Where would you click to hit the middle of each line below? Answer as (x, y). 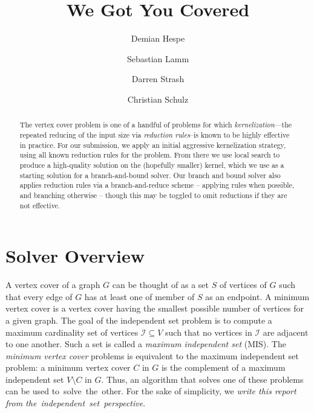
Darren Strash (158, 79)
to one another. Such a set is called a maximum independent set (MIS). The (146, 344)
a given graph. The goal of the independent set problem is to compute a (139, 320)
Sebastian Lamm (158, 58)
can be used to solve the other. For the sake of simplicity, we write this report (151, 391)
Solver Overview (75, 256)
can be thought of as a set (160, 285)
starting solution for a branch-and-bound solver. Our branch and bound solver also (150, 175)
